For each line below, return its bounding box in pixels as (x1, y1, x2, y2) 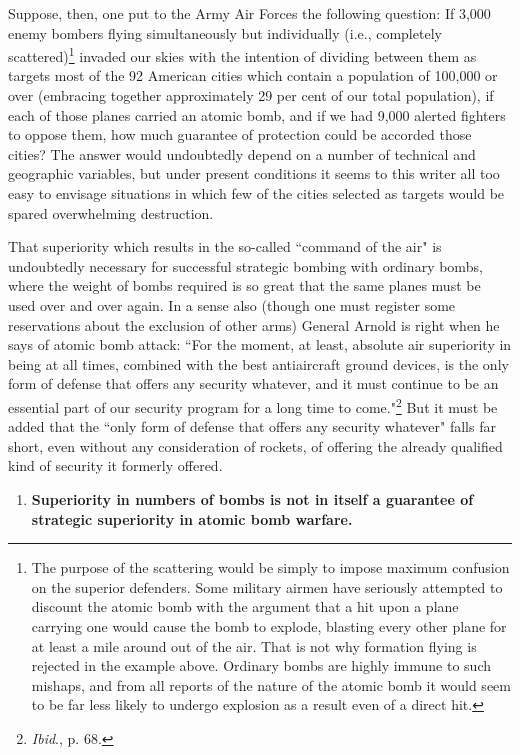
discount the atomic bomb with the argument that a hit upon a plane (31, 596, 459, 617)
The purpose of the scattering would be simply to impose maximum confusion (31, 557, 510, 578)
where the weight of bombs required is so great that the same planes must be (8, 275, 481, 296)
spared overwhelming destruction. (8, 202, 214, 223)
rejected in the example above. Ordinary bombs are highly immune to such (31, 655, 491, 676)
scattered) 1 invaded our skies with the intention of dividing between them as (8, 43, 477, 66)
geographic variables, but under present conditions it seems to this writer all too (8, 163, 500, 184)
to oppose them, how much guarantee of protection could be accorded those (8, 124, 472, 145)
